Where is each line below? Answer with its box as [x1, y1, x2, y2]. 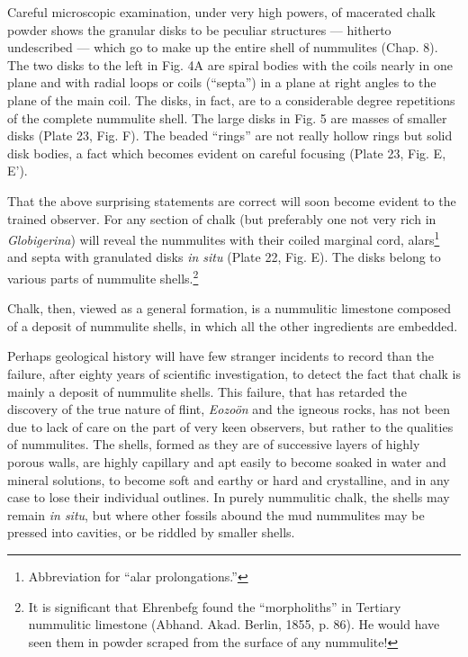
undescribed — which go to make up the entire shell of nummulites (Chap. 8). [7, 38, 438, 57]
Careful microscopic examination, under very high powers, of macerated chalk [7, 3, 436, 21]
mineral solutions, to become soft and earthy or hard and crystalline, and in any [7, 470, 450, 489]
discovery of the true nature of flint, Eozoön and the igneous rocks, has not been [7, 400, 450, 418]
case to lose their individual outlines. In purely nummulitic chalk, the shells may [7, 488, 450, 507]
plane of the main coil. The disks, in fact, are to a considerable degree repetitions [7, 90, 455, 109]
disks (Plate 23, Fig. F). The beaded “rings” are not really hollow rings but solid [7, 126, 453, 145]
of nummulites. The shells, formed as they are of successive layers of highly [7, 435, 420, 454]
